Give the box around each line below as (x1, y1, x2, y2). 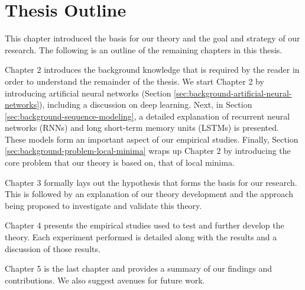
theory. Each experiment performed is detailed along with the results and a (5, 231, 277, 243)
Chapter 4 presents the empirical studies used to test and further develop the (5, 219, 284, 231)
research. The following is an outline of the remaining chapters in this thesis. (5, 43, 283, 56)
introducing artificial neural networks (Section (5, 86, 171, 99)
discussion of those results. (5, 242, 100, 254)
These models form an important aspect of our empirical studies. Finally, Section (5, 133, 298, 145)
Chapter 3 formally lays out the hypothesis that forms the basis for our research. (5, 176, 297, 188)
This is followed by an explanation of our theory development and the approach (5, 188, 293, 200)
